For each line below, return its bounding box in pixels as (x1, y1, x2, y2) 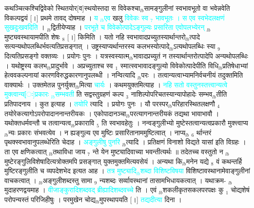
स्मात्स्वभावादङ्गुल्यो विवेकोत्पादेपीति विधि (120, 60, 219, 70)
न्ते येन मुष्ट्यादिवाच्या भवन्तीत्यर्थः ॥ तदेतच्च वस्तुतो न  (92, 146, 226, 156)
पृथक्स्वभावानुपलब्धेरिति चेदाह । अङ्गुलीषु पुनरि (4, 137, 120, 147)
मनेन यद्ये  (186, 156, 211, 166)
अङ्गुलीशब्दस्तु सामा (42, 175, 92, 185)
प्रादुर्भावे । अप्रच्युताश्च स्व (51, 60, 113, 70)
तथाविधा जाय (53, 146, 85, 156)
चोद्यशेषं (231, 185, 250, 195)
